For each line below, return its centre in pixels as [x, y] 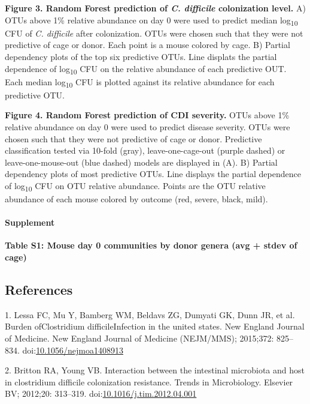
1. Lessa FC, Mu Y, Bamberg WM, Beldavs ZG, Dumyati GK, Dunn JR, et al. [150, 314]
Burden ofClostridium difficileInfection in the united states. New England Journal [155, 326]
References [39, 289]
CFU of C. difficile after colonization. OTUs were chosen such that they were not [154, 33]
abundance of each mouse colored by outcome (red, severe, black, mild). [136, 199]
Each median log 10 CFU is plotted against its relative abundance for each [140, 82]
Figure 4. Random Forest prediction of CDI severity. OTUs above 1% [147, 115]
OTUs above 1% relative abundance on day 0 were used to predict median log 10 [151, 20]
